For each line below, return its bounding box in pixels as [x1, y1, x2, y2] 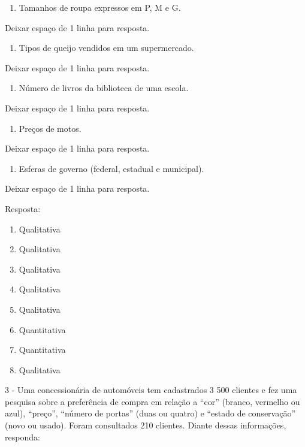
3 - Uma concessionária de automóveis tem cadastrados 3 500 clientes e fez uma [5, 383, 297, 396]
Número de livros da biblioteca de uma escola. [19, 81, 189, 94]
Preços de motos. [19, 122, 81, 134]
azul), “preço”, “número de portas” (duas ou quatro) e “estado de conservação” [5, 407, 296, 419]
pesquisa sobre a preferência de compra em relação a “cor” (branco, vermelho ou [5, 395, 300, 407]
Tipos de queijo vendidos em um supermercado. [19, 41, 194, 54]
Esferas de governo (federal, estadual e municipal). [19, 162, 204, 174]
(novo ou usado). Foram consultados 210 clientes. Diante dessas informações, [5, 419, 286, 431]
